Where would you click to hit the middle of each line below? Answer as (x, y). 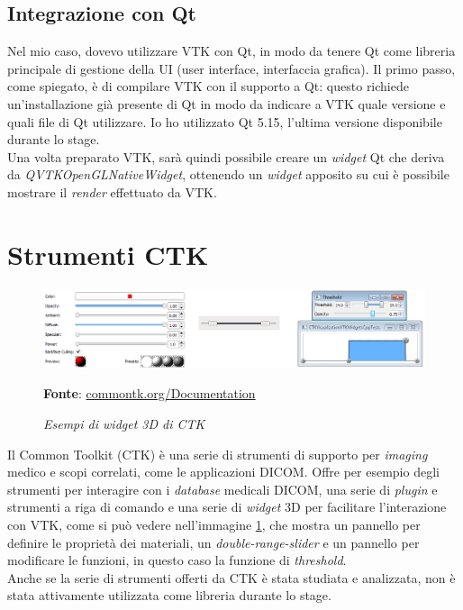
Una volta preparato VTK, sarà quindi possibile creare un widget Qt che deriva (226, 156)
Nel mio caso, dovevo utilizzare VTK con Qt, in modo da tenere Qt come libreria (231, 51)
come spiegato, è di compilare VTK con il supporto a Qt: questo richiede (208, 86)
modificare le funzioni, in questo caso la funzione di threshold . (177, 560)
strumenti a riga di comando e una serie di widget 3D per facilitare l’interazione (227, 507)
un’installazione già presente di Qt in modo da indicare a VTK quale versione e (227, 103)
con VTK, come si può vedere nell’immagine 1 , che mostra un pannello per (214, 525)
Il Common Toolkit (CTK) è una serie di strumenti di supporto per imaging (218, 454)
